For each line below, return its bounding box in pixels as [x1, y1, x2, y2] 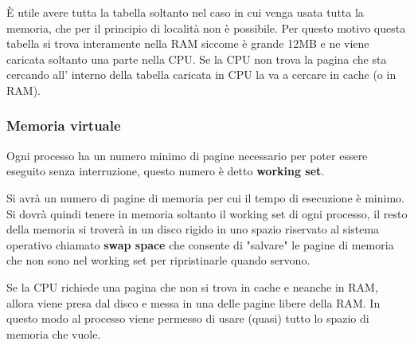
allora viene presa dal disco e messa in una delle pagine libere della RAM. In [6, 294, 381, 311]
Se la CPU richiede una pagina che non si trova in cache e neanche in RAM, [6, 278, 378, 295]
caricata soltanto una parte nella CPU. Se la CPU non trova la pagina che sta [6, 50, 387, 67]
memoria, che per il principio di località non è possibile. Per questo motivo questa [6, 19, 406, 36]
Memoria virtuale [6, 116, 121, 135]
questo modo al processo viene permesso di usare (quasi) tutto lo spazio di [6, 310, 369, 327]
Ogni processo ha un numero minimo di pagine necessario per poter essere [6, 147, 368, 163]
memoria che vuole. [6, 325, 101, 342]
